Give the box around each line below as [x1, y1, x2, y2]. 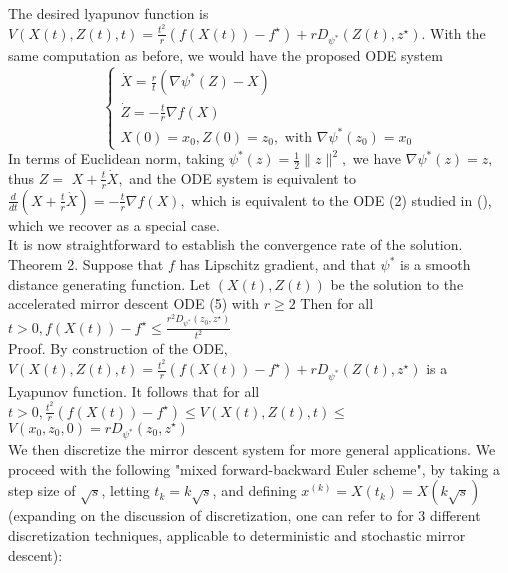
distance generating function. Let [8, 273, 211, 294]
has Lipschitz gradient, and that [179, 254, 376, 274]
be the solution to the [330, 273, 464, 294]
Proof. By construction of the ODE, [8, 338, 228, 359]
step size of [8, 480, 76, 501]
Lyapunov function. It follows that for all [8, 380, 260, 401]
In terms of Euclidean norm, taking [8, 148, 225, 169]
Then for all [300, 293, 374, 314]
